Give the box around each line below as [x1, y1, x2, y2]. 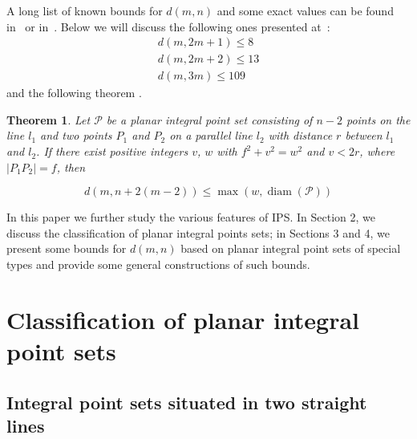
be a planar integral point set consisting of [106, 111, 313, 128]
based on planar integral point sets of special [180, 240, 401, 257]
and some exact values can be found [217, 2, 394, 18]
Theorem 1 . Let [6, 111, 91, 128]
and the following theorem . [6, 84, 142, 101]
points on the [346, 111, 411, 128]
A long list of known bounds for [6, 2, 163, 18]
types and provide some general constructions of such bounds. [6, 256, 310, 273]
